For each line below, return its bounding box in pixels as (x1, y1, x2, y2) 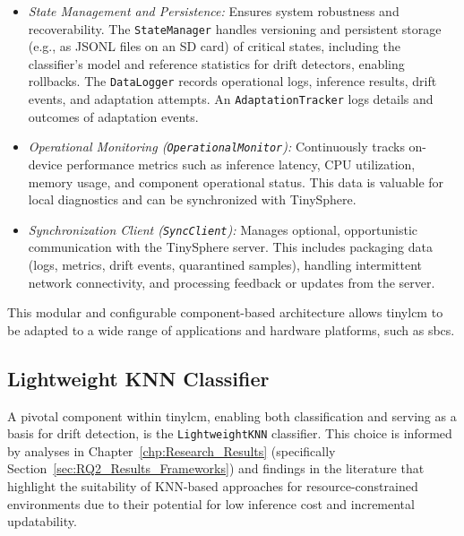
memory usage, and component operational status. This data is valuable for (28, 172, 444, 191)
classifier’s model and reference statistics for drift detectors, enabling (28, 54, 405, 73)
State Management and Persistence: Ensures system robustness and (28, 2, 400, 20)
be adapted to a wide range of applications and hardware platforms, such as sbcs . (7, 320, 455, 339)
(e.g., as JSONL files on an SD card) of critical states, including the (28, 37, 400, 56)
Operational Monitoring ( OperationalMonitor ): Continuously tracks (28, 137, 405, 156)
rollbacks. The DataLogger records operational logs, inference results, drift (28, 72, 437, 91)
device (28, 155, 63, 173)
